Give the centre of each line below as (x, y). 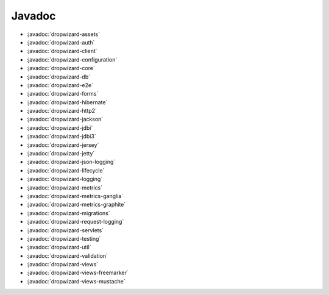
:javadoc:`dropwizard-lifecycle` (65, 170)
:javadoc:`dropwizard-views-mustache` (76, 281)
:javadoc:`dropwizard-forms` (62, 94)
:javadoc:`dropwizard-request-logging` (75, 222)
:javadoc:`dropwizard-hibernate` (67, 102)
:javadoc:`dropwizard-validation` (67, 255)
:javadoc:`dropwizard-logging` (65, 179)
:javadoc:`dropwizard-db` (58, 77)
